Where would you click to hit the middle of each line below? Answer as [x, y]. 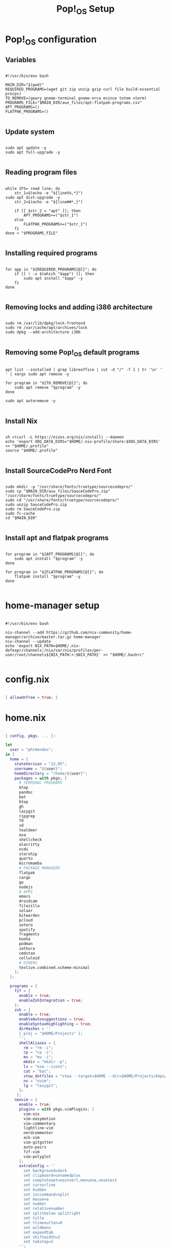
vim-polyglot [37, 1156]
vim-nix [32, 1114]
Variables [21, 60]
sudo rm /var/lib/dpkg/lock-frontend [45, 323]
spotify [27, 930]
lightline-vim [38, 1128]
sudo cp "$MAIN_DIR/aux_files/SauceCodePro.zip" [58, 491]
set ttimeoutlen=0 [43, 1223]
